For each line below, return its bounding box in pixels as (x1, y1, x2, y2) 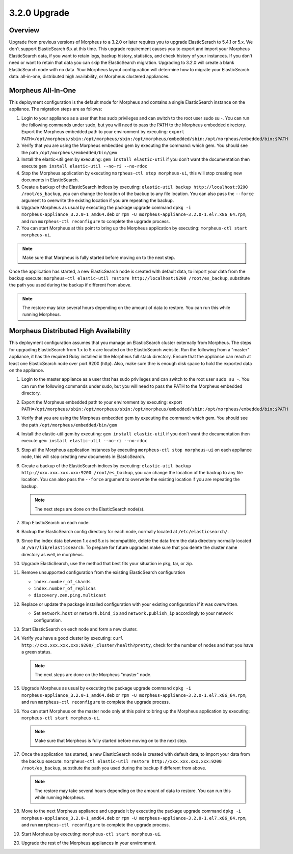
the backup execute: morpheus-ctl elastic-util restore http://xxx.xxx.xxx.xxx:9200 (21, 758, 222, 764)
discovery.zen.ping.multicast (33, 593, 107, 598)
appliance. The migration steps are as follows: (9, 106, 103, 112)
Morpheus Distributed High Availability (9, 327, 131, 335)
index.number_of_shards (33, 579, 91, 584)
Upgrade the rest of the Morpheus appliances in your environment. (21, 840, 157, 846)
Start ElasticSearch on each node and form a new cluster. (21, 626, 138, 632)
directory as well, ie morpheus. (21, 551, 84, 557)
